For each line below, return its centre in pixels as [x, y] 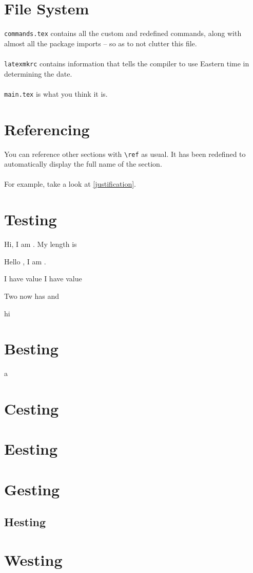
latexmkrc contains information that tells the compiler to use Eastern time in [127, 63]
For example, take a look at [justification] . [70, 184]
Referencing [47, 129]
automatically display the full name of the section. [83, 164]
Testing [31, 219]
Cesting [32, 409]
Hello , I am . [25, 261]
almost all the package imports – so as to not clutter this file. [101, 43]
